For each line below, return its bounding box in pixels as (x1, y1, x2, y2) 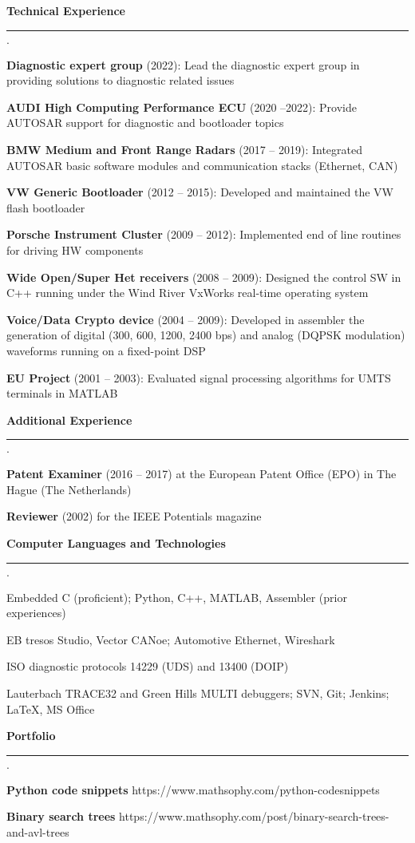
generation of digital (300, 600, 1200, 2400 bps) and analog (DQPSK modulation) (6, 327, 405, 343)
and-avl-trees (6, 824, 69, 840)
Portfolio (6, 727, 56, 744)
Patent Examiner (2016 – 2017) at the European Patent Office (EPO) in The (6, 465, 397, 482)
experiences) (6, 604, 66, 621)
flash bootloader (6, 199, 85, 216)
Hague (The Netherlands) (6, 481, 132, 497)
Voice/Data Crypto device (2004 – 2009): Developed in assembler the (6, 311, 365, 327)
